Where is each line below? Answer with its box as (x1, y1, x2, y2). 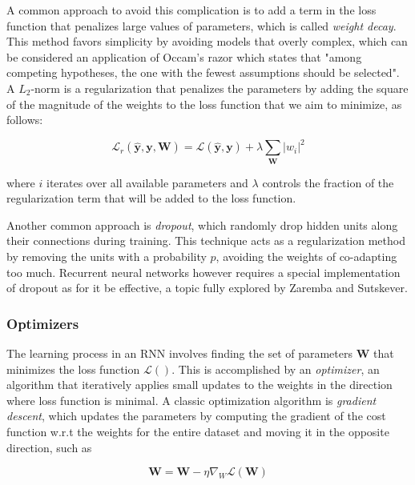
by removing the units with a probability (6, 247, 207, 264)
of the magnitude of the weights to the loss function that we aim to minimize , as (6, 95, 402, 112)
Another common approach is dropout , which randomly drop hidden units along (6, 216, 398, 233)
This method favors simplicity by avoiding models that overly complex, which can (6, 33, 408, 50)
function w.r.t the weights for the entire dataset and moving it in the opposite (6, 423, 389, 439)
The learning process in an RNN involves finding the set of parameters (6, 344, 353, 361)
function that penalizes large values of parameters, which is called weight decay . (6, 17, 397, 34)
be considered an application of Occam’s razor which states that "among (6, 48, 362, 65)
